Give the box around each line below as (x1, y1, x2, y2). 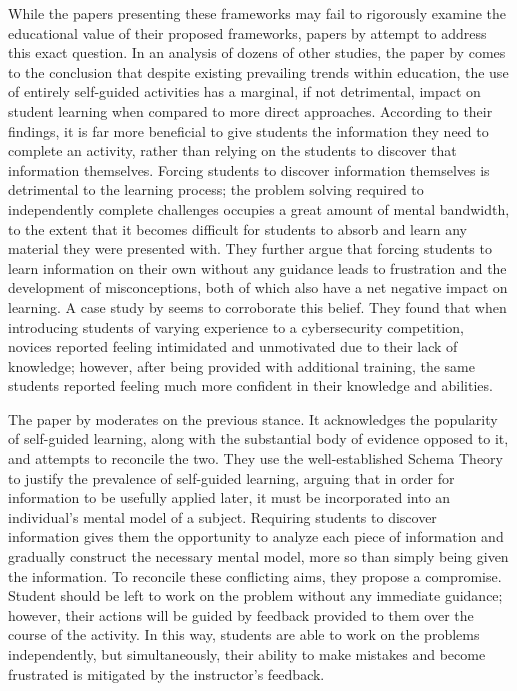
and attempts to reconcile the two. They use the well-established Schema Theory (8, 448, 503, 469)
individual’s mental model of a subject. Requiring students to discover (8, 506, 437, 527)
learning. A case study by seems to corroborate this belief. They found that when (8, 296, 507, 317)
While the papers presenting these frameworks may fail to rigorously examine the (8, 3, 506, 23)
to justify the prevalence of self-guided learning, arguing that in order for (8, 467, 455, 488)
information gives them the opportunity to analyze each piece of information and (8, 526, 504, 547)
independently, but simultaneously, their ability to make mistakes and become (8, 644, 486, 664)
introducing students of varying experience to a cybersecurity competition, (8, 316, 464, 337)
